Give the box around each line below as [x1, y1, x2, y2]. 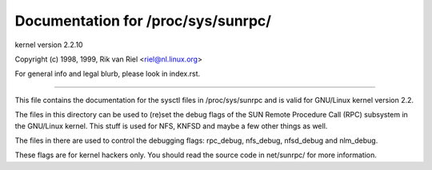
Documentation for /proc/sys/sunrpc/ [14, 12, 272, 30]
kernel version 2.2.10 [14, 40, 83, 49]
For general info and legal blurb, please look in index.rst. [14, 69, 201, 79]
